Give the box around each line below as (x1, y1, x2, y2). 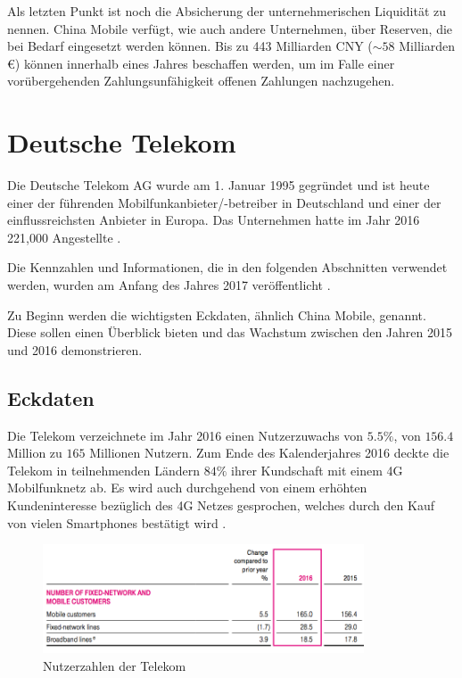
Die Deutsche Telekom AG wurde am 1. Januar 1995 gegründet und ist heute (7, 176, 430, 194)
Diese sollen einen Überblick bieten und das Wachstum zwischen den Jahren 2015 (7, 323, 452, 342)
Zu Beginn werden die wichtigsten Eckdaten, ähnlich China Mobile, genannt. (7, 305, 426, 324)
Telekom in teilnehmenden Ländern (7, 460, 201, 479)
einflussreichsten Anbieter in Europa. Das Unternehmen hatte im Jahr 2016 (7, 211, 420, 229)
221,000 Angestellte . (7, 227, 121, 246)
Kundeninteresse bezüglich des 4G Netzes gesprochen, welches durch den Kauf (7, 496, 434, 515)
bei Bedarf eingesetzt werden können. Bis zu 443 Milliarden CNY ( (7, 37, 373, 55)
